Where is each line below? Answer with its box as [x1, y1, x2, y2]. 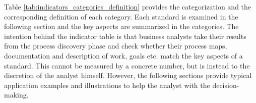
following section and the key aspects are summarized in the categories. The [4, 21, 239, 31]
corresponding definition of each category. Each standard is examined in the [4, 11, 238, 21]
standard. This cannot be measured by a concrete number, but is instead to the [4, 60, 250, 70]
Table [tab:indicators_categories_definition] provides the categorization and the [4, 1, 251, 11]
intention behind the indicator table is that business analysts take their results [4, 30, 246, 41]
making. [4, 89, 29, 100]
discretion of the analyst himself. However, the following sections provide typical [4, 70, 252, 80]
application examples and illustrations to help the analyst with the [4, 79, 210, 90]
